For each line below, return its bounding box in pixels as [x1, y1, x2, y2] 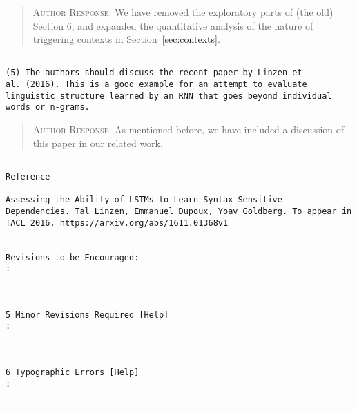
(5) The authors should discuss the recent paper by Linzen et [6, 68, 302, 78]
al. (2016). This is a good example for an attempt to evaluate [6, 79, 307, 90]
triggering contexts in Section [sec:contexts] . [32, 32, 220, 46]
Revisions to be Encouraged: [6, 252, 139, 262]
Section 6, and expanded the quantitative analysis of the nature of [32, 18, 313, 32]
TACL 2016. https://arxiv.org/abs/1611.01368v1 [6, 218, 229, 228]
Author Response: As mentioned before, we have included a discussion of [32, 122, 345, 137]
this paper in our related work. [32, 135, 163, 150]
